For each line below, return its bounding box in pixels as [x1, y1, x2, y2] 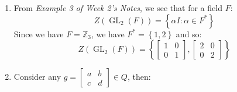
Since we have [13, 27, 64, 40]
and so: [176, 27, 202, 40]
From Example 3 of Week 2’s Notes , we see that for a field [13, 2, 222, 13]
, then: [127, 70, 151, 83]
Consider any [13, 70, 61, 83]
